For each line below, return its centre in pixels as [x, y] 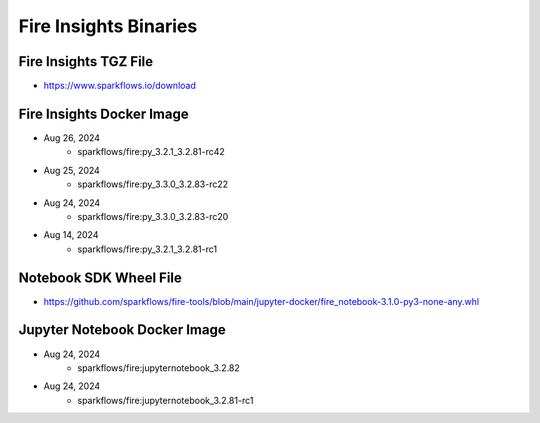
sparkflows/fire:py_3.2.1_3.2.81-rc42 [151, 152]
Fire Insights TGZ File [86, 61]
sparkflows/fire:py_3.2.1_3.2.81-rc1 [147, 249]
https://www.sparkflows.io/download [120, 86]
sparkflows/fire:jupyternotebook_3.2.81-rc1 [165, 400]
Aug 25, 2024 [71, 170]
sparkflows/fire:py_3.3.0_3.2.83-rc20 [153, 216]
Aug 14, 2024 [71, 235]
